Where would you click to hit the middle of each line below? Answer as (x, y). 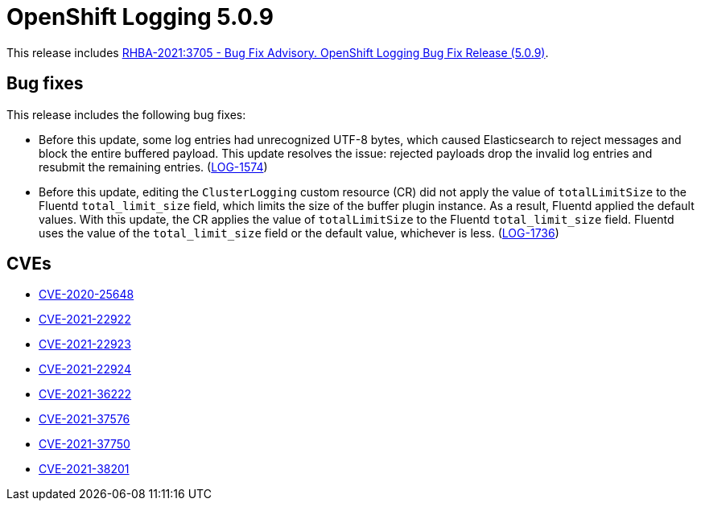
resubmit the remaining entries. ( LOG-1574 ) (153, 167)
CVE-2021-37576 (85, 419)
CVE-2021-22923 (85, 344)
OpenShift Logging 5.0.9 (140, 17)
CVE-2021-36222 (85, 394)
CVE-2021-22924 (85, 369)
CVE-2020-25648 (87, 295)
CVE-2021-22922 (85, 319)
